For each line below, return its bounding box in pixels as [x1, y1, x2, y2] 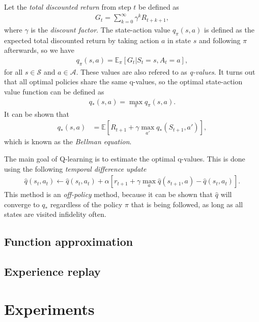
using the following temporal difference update [4, 163, 147, 174]
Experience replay [4, 264, 101, 279]
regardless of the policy [50, 199, 123, 209]
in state [167, 35, 191, 45]
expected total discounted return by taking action [4, 35, 159, 45]
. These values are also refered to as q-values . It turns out [76, 66, 255, 77]
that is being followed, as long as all [131, 199, 243, 209]
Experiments [4, 298, 95, 319]
